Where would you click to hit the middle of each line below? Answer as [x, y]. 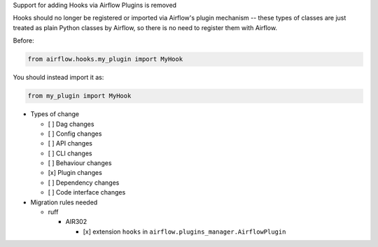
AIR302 [76, 222]
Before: [23, 41]
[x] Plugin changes [75, 173]
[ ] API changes [70, 143]
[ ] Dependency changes [84, 183]
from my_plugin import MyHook [79, 96]
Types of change [55, 114]
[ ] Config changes [75, 134]
